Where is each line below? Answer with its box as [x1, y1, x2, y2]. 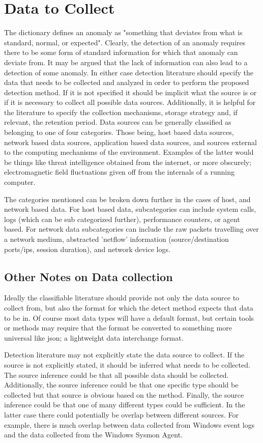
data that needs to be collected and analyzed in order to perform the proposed [4, 77, 249, 88]
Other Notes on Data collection [4, 268, 173, 284]
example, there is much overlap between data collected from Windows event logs [4, 419, 255, 430]
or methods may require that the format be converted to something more [4, 322, 232, 333]
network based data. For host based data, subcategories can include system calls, [4, 204, 256, 214]
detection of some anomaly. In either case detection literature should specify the [4, 67, 254, 77]
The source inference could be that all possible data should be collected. [4, 369, 229, 380]
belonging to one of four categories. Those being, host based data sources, [4, 127, 234, 137]
